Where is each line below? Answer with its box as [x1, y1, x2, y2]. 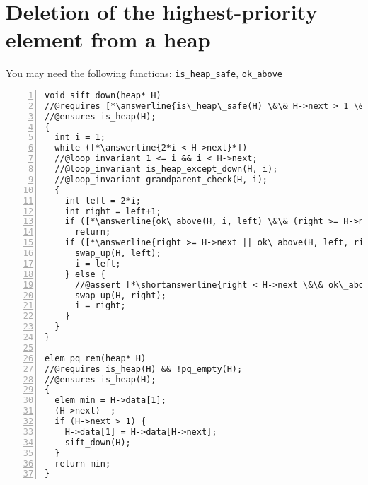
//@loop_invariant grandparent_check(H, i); [54, 174, 268, 185]
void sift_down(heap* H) [45, 90, 161, 100]
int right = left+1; [64, 206, 161, 216]
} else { [64, 269, 105, 279]
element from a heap [6, 25, 211, 54]
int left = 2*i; [64, 195, 142, 206]
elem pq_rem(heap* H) [45, 353, 146, 363]
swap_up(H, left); [74, 248, 161, 259]
